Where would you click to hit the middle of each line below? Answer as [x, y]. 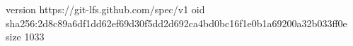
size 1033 [25, 37]
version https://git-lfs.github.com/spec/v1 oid [105, 9]
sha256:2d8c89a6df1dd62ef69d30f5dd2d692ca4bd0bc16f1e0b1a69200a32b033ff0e [176, 23]
